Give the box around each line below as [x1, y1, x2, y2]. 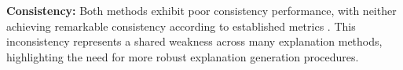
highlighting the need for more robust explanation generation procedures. [6, 48, 359, 64]
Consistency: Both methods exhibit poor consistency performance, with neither [6, 2, 397, 18]
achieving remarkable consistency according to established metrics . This [6, 17, 356, 34]
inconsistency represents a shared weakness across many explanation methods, [6, 33, 383, 50]
